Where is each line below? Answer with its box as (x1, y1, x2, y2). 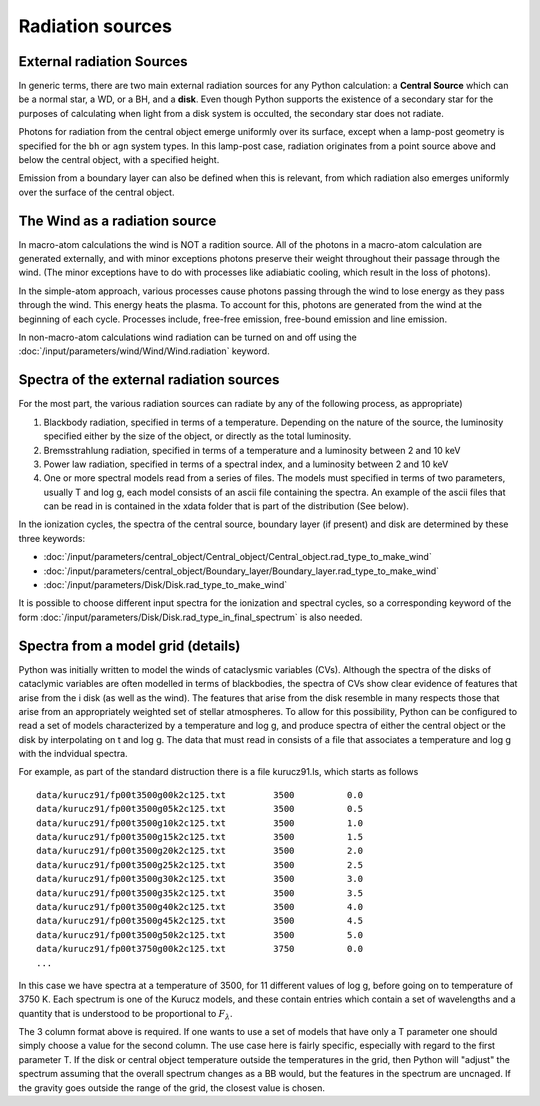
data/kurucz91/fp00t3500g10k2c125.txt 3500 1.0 (36, 817, 364, 829)
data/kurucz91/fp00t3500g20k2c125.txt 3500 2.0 (36, 845, 364, 857)
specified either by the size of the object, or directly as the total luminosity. (43, 430, 352, 442)
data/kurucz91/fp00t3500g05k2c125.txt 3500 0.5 (36, 803, 364, 815)
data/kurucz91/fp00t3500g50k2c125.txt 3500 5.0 (36, 929, 364, 940)
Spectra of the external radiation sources (18, 371, 280, 389)
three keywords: (18, 532, 85, 544)
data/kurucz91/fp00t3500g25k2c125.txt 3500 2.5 (36, 859, 364, 870)
